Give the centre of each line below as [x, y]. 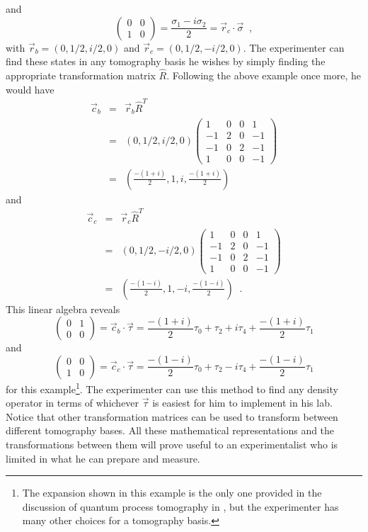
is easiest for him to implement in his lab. [242, 403]
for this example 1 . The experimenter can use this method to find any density [172, 387]
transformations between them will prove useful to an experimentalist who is [172, 444]
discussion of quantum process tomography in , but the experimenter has [180, 506]
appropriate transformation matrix [81, 75]
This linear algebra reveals [63, 309]
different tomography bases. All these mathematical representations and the [170, 430]
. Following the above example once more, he [264, 75]
